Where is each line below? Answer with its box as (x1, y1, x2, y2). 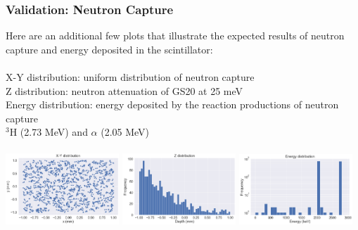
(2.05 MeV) (101, 124, 150, 139)
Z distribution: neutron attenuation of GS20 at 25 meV (6, 83, 243, 98)
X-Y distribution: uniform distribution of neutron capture (6, 70, 255, 84)
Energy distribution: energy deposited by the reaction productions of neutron (6, 97, 339, 112)
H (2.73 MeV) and (9, 124, 88, 139)
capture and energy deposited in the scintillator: (6, 41, 213, 56)
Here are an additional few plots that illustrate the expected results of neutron (6, 28, 345, 43)
